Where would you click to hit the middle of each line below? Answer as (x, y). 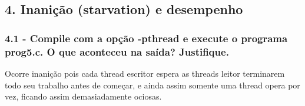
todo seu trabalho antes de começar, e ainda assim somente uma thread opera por (152, 85)
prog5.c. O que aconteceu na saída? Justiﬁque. (117, 51)
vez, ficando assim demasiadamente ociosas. (83, 96)
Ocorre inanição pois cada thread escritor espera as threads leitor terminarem (145, 73)
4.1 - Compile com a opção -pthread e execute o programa (146, 38)
